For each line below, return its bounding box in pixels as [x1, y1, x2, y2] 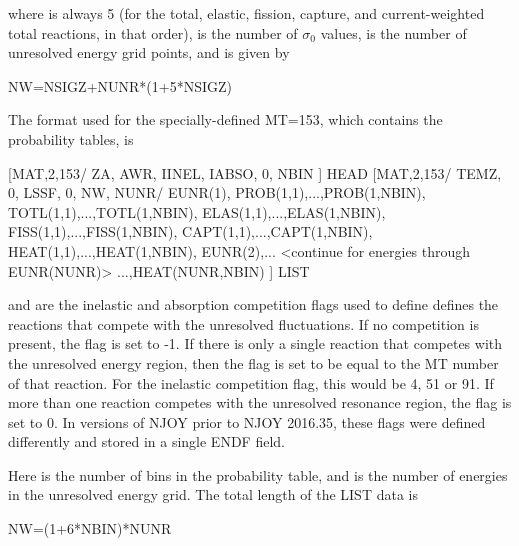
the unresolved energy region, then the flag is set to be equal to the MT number [8, 352, 499, 373]
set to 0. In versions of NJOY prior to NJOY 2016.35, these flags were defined [8, 411, 486, 432]
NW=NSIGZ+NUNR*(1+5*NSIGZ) [8, 75, 233, 96]
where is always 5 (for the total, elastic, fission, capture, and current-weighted [8, 3, 485, 23]
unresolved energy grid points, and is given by [8, 42, 290, 63]
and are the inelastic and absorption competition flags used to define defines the [8, 294, 499, 315]
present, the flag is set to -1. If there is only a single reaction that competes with [8, 333, 503, 354]
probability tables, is [8, 128, 134, 149]
